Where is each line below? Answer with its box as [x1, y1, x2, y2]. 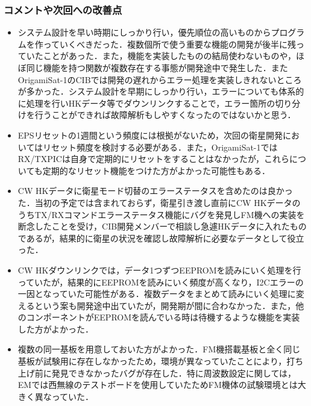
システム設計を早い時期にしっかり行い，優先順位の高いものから [17, 26, 271, 39]
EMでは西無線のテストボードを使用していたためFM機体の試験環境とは [17, 378, 298, 391]
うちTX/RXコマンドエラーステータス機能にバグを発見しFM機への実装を [17, 208, 305, 220]
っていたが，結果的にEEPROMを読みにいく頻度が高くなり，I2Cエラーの [17, 275, 304, 288]
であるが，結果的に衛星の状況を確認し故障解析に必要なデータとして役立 [17, 231, 304, 244]
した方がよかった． [17, 322, 94, 335]
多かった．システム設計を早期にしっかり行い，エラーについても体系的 [26, 85, 304, 98]
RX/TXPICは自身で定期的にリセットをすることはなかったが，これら [17, 152, 290, 165]
